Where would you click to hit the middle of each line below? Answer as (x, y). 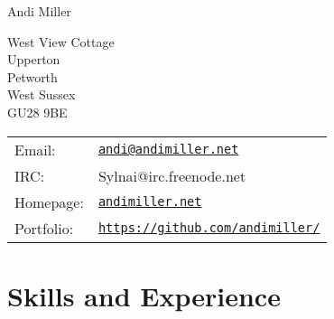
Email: (35, 149)
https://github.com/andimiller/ (209, 228)
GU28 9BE (37, 112)
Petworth (32, 76)
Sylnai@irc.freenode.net (172, 175)
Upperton (34, 59)
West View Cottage (61, 41)
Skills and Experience (144, 295)
